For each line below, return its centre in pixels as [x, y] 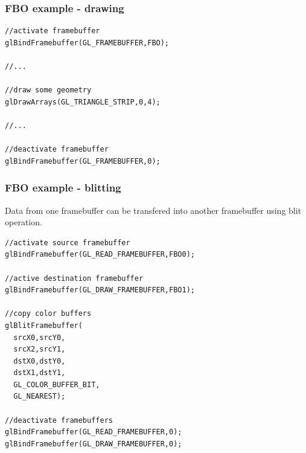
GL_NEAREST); [40, 397]
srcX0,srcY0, [40, 337]
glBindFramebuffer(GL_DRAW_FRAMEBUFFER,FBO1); [100, 290]
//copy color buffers [48, 314]
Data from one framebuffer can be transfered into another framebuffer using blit [153, 210]
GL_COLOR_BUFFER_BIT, [57, 384]
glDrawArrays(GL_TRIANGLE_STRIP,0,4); [83, 102]
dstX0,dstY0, [40, 361]
